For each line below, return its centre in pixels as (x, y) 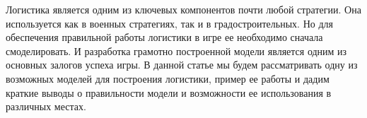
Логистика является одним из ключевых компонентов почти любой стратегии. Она (183, 9)
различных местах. (46, 106)
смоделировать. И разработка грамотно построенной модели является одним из (176, 51)
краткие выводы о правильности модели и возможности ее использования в (169, 92)
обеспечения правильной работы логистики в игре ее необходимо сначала (164, 37)
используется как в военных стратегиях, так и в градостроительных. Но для (169, 23)
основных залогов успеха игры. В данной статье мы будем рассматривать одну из (182, 65)
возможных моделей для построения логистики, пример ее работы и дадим (168, 78)
